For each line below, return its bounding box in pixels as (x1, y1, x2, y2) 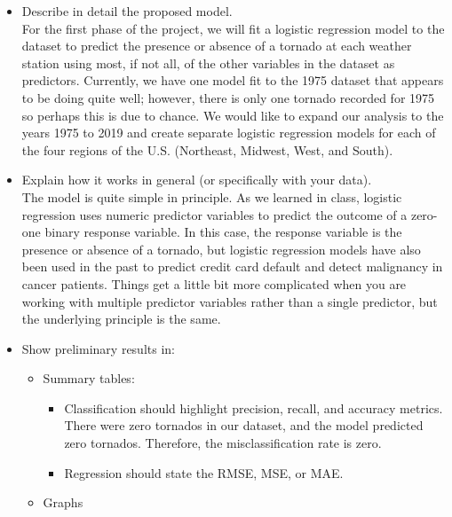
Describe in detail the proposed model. (21, 2, 233, 20)
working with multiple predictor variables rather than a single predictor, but (21, 292, 438, 310)
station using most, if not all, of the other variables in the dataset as (21, 53, 395, 72)
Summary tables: (43, 369, 135, 388)
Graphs (43, 493, 83, 512)
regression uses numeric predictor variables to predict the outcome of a (21, 205, 408, 223)
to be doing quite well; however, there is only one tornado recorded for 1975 (21, 88, 435, 106)
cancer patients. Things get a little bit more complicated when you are (21, 274, 407, 293)
